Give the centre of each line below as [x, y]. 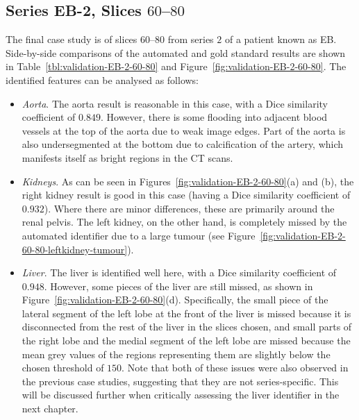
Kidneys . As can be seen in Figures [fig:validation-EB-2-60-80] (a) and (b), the [188, 181]
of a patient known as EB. [281, 39]
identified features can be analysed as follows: [102, 79]
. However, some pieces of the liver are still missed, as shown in [178, 286]
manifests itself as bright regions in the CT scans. [127, 157]
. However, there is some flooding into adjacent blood [214, 117]
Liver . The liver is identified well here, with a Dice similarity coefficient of [179, 272]
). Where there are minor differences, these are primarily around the [189, 208]
